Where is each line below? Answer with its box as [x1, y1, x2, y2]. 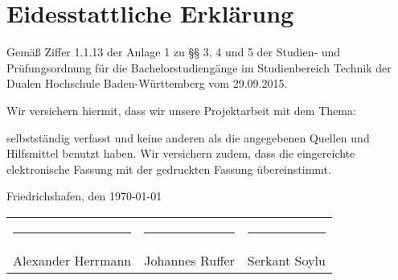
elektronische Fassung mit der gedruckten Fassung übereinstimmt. [6, 160, 331, 177]
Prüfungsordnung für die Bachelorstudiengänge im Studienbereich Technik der [6, 59, 392, 76]
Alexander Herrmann [13, 250, 132, 270]
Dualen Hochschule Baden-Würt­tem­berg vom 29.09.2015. [6, 75, 288, 92]
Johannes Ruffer [144, 250, 235, 270]
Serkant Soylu [247, 250, 326, 270]
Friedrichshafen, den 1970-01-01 [6, 187, 162, 204]
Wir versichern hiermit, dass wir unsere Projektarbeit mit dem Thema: [6, 101, 356, 118]
